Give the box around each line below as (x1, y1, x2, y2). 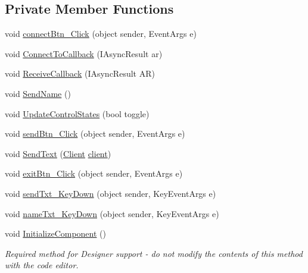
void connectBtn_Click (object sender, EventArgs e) (5, 27, 197, 40)
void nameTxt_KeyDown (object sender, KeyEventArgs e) (5, 207, 219, 219)
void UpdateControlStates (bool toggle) (5, 107, 150, 120)
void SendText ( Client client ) (5, 147, 111, 159)
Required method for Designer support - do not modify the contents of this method (5, 247, 303, 259)
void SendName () (5, 87, 71, 99)
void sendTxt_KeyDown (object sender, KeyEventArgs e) (5, 187, 216, 199)
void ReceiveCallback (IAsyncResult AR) (5, 67, 155, 80)
